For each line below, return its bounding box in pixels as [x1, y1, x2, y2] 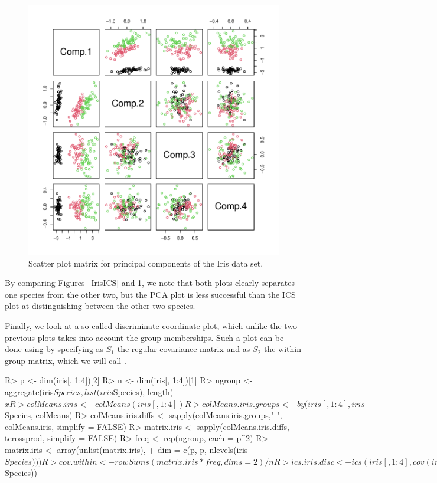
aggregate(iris [5, 385, 54, 397]
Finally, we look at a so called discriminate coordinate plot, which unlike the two [5, 319, 298, 331]
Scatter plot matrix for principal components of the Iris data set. [28, 257, 263, 269]
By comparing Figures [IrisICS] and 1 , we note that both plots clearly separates [5, 277, 295, 289]
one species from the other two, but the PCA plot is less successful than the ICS [5, 288, 296, 300]
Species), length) [113, 385, 174, 397]
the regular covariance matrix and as [117, 343, 250, 355]
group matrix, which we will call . [5, 354, 126, 366]
